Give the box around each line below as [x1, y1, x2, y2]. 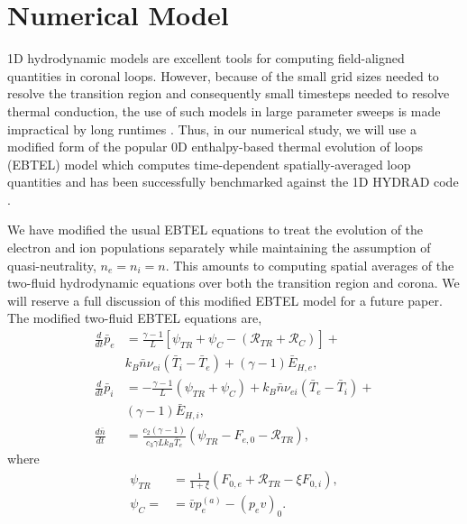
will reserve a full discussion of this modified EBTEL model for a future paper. [7, 290, 443, 309]
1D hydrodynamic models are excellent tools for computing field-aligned [7, 49, 405, 68]
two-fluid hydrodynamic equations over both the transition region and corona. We [7, 273, 460, 292]
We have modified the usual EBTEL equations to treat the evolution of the [7, 220, 424, 239]
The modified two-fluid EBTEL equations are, [7, 308, 262, 327]
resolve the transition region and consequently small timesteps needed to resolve [7, 84, 450, 103]
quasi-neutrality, [7, 255, 96, 274]
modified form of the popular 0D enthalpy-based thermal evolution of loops [7, 137, 423, 156]
